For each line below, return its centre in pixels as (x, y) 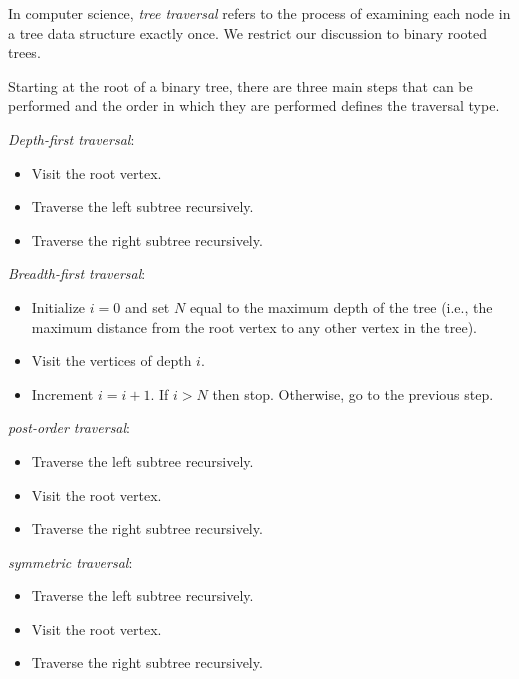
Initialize (58, 306)
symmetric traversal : (70, 561)
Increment (62, 393)
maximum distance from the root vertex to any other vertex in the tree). (254, 326)
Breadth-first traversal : (77, 273)
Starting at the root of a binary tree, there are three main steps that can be (240, 85)
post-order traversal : (69, 427)
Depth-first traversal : (71, 138)
